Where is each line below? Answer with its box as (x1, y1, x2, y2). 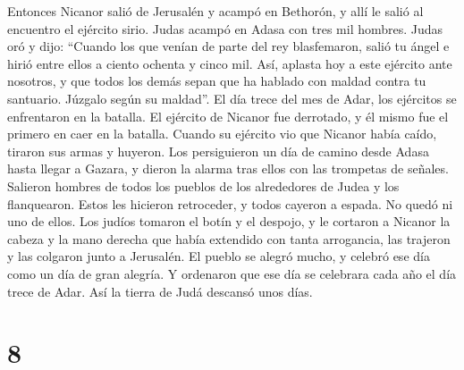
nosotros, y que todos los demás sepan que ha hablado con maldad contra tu (7, 71, 426, 90)
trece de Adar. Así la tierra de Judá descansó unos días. (7, 282, 313, 300)
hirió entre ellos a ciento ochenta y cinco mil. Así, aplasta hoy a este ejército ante (7, 54, 452, 72)
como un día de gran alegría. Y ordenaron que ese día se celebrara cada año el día (7, 264, 457, 282)
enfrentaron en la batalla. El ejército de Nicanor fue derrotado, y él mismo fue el (7, 106, 449, 125)
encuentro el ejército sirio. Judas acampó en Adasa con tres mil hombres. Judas (7, 19, 443, 38)
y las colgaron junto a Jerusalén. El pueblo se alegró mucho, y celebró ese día (7, 247, 430, 265)
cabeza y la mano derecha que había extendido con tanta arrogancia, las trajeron (7, 229, 451, 248)
